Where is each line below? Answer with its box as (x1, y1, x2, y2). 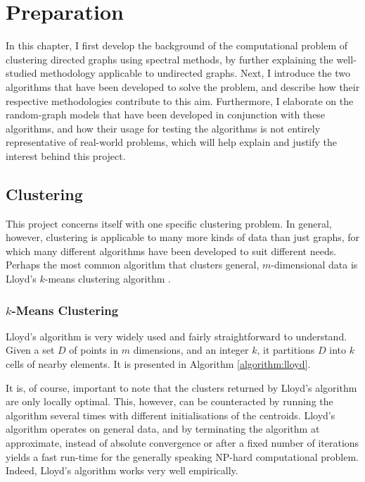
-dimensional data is (271, 257, 358, 272)
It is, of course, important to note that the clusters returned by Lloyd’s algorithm (6, 380, 357, 395)
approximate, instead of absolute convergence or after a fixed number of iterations (6, 435, 359, 450)
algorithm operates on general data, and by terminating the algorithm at (6, 421, 320, 436)
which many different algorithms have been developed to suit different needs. (6, 243, 337, 258)
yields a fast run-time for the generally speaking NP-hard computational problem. (6, 449, 359, 464)
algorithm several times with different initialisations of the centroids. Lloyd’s (6, 407, 335, 422)
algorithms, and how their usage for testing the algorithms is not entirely (6, 121, 321, 135)
